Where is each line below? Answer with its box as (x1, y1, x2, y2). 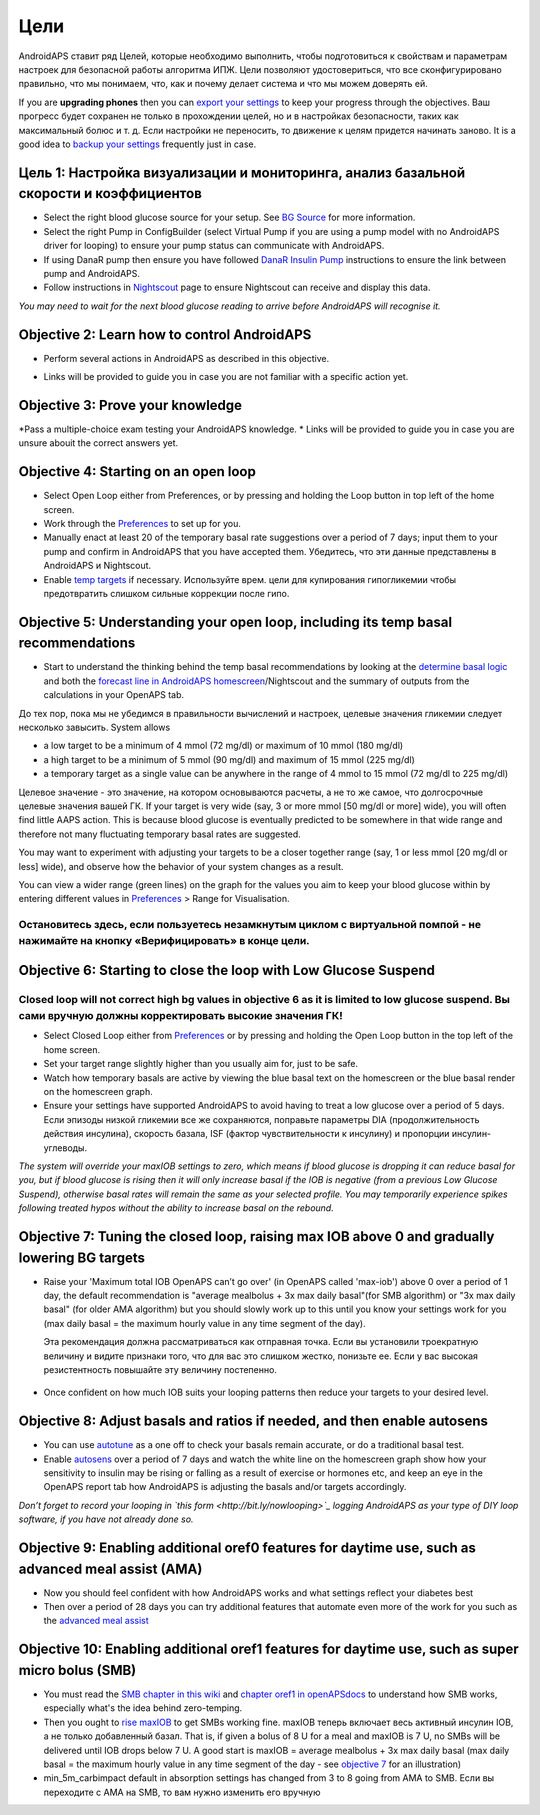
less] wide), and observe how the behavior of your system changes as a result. (18, 860, 344, 872)
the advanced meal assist (43, 1615, 149, 1627)
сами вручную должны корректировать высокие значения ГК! (18, 1009, 344, 1023)
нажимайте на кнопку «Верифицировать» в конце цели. (18, 934, 310, 948)
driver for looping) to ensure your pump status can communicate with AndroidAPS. (43, 240, 385, 252)
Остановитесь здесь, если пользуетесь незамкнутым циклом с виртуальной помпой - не (18, 918, 482, 932)
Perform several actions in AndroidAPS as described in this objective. (43, 352, 330, 364)
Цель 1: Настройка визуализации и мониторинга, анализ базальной (18, 164, 465, 181)
